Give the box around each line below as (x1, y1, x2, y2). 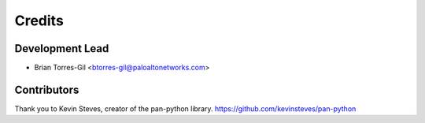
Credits (14, 12, 65, 29)
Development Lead (14, 42, 109, 55)
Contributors (14, 83, 79, 96)
